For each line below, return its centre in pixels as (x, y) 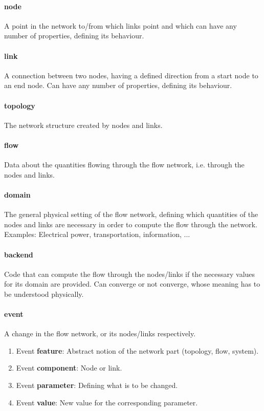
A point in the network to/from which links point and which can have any (120, 25)
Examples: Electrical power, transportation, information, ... (97, 234)
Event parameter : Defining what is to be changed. (97, 385)
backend (19, 254)
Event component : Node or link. (69, 368)
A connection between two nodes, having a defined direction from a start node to (131, 75)
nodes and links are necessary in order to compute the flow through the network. (131, 224)
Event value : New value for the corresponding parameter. (107, 402)
